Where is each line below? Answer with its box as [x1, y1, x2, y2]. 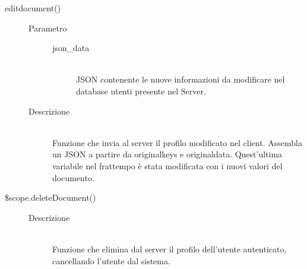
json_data [52, 42, 90, 54]
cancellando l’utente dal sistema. [52, 254, 170, 267]
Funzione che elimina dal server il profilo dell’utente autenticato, [52, 242, 287, 255]
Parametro [29, 21, 67, 34]
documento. [52, 171, 94, 183]
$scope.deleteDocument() [5, 191, 96, 204]
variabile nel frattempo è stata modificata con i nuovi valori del [52, 159, 283, 172]
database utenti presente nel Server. [76, 84, 206, 97]
